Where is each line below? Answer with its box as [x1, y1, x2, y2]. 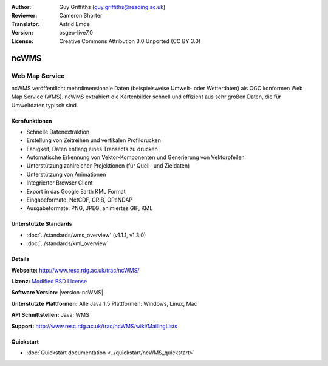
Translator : [11, 20, 40, 27]
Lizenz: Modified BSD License [11, 277, 87, 285]
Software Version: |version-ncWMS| [11, 289, 103, 296]
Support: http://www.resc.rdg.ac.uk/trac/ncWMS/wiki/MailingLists [11, 322, 177, 330]
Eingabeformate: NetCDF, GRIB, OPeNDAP [26, 196, 133, 203]
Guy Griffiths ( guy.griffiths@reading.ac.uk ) [59, 4, 166, 10]
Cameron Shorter [59, 12, 103, 19]
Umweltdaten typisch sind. [11, 101, 78, 109]
